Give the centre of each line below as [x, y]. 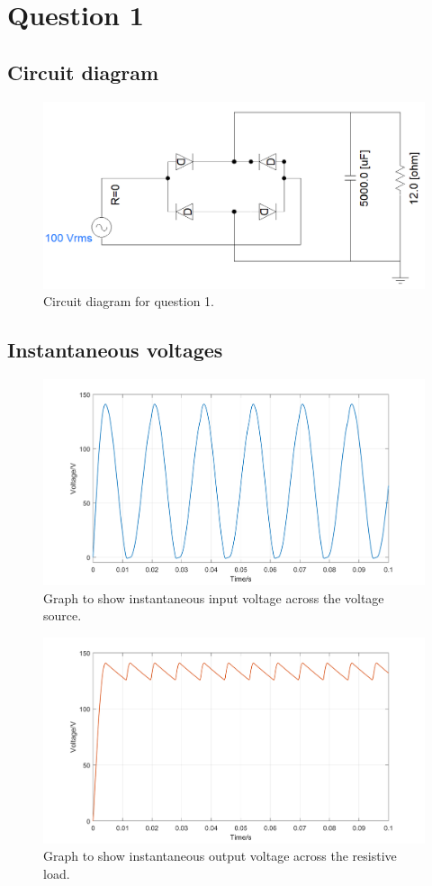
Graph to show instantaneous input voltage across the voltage [214, 597]
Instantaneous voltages [115, 350]
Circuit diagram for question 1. [129, 301]
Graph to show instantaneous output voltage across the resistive [220, 856]
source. [63, 615]
